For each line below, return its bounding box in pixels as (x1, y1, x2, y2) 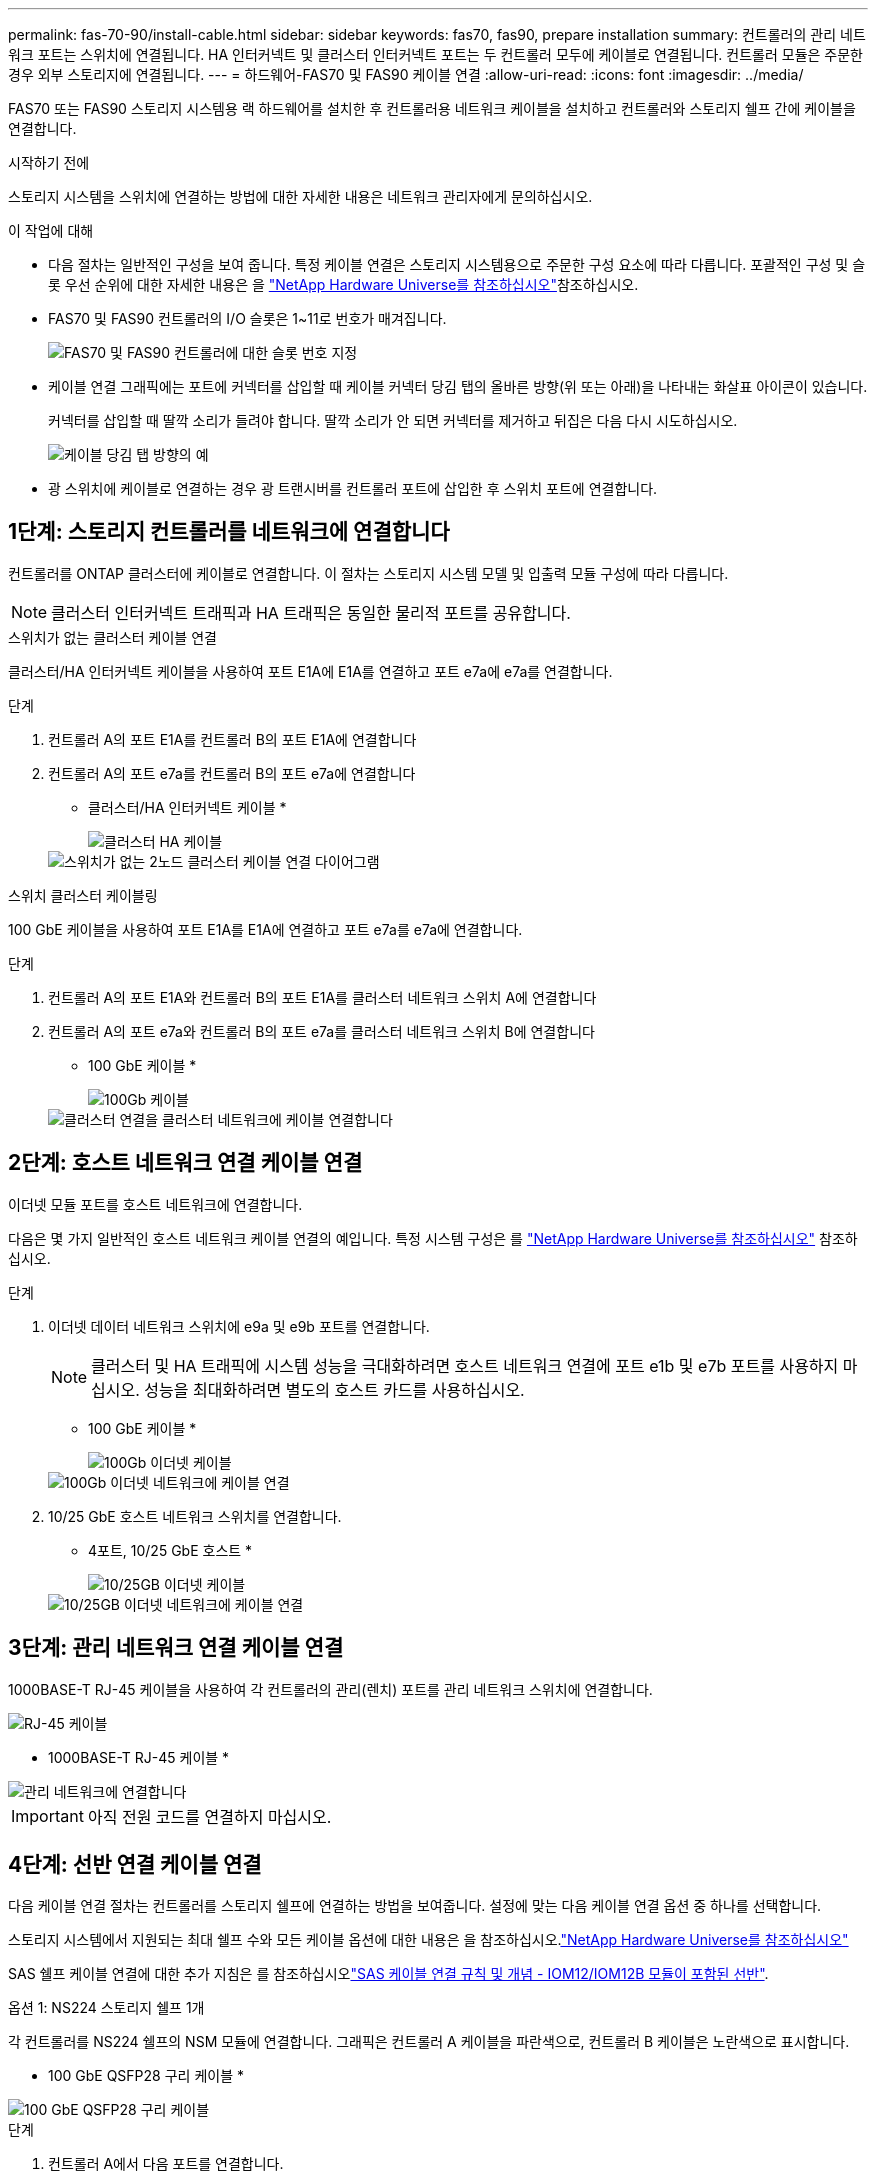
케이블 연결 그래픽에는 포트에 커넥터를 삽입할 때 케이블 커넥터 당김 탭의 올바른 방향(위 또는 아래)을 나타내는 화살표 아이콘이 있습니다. (48, 378, 868, 395)
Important (11, 1805, 84, 1826)
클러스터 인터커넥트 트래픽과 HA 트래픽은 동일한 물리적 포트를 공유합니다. (51, 602, 571, 623)
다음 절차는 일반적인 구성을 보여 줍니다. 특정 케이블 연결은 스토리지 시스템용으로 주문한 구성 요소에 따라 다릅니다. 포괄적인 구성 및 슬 (48, 256, 866, 273)
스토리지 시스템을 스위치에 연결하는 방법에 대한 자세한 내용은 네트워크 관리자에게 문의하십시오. (8, 188, 593, 205)
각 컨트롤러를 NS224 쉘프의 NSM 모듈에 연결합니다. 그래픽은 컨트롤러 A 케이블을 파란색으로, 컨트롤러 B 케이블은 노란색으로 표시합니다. (8, 2033, 850, 2051)
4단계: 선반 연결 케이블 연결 (8, 1851, 262, 1877)
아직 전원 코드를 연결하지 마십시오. (87, 1806, 332, 1827)
